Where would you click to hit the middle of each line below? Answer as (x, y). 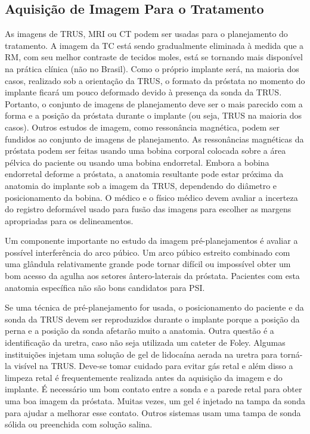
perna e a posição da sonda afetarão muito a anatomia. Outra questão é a (139, 331)
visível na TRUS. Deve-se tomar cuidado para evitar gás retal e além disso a (154, 366)
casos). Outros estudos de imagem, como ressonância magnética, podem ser (142, 127)
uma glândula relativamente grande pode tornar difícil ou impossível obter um (148, 264)
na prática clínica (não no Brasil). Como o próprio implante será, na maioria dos (152, 68)
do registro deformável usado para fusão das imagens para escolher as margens (148, 209)
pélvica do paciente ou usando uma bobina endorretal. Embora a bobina (137, 162)
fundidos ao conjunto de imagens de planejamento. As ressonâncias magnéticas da (154, 139)
